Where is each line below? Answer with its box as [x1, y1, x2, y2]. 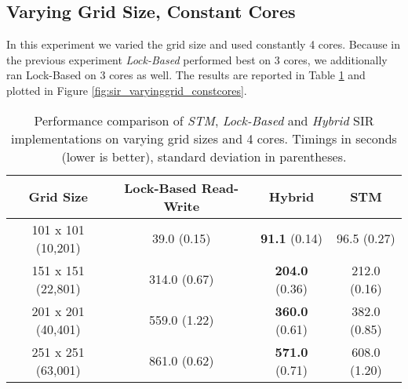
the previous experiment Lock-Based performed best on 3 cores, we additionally [6, 51, 388, 67]
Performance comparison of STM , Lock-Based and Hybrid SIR [34, 111, 374, 129]
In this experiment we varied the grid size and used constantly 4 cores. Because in [6, 36, 401, 53]
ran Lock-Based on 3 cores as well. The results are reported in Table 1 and [6, 67, 366, 83]
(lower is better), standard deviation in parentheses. [61, 147, 347, 165]
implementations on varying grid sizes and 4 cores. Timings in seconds [11, 129, 397, 147]
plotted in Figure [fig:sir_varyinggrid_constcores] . [6, 82, 247, 98]
